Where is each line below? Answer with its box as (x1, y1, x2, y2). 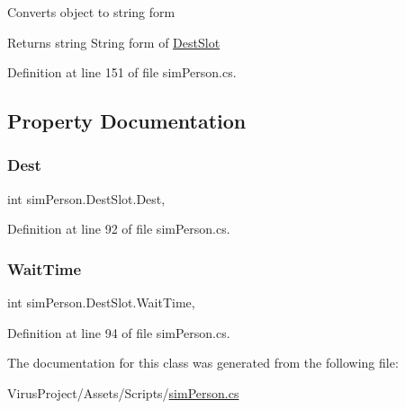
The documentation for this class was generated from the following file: (7, 353, 399, 372)
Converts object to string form (7, 3, 175, 21)
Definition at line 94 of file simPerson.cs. (7, 323, 230, 342)
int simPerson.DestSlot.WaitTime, (7, 293, 195, 312)
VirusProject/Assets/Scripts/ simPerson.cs (7, 383, 239, 402)
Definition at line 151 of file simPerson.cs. (7, 63, 237, 82)
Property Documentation (7, 107, 247, 135)
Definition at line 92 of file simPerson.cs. (7, 219, 230, 238)
